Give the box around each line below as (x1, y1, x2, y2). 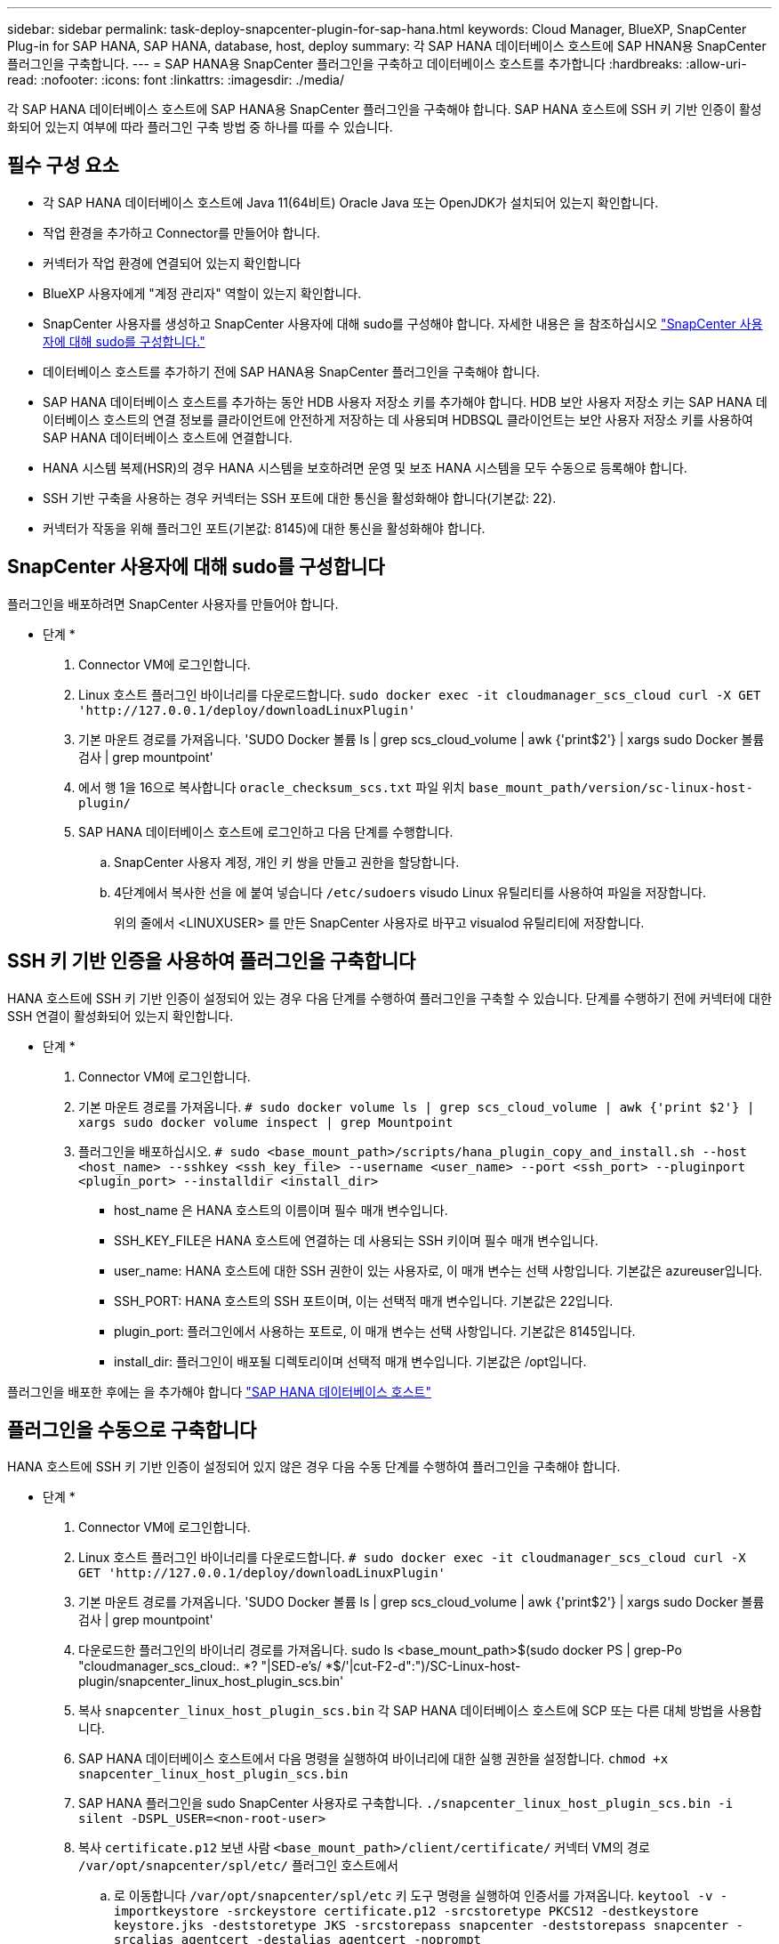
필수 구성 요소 (7, 154, 119, 177)
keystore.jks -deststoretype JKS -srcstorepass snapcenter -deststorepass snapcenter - (114, 1918, 744, 1933)
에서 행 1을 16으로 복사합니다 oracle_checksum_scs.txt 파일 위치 (78, 779, 465, 795)
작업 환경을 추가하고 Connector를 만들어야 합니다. (43, 224, 321, 240)
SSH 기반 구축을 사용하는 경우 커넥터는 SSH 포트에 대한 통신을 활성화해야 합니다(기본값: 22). (43, 490, 557, 506)
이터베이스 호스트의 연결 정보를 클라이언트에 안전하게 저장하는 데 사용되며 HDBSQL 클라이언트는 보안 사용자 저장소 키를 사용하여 (43, 411, 753, 427)
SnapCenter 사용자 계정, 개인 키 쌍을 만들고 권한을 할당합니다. (114, 854, 460, 870)
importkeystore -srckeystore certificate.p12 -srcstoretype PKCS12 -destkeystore (114, 1904, 699, 1919)
